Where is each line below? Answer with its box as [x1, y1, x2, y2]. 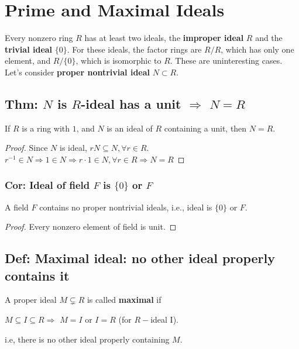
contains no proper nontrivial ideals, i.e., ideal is [39, 201, 212, 213]
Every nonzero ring [5, 32, 73, 44]
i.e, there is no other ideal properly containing [5, 333, 170, 345]
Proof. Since [5, 141, 48, 154]
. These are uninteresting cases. [170, 54, 283, 67]
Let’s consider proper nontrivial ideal [5, 65, 150, 78]
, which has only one [221, 43, 294, 55]
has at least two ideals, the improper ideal [84, 32, 244, 44]
